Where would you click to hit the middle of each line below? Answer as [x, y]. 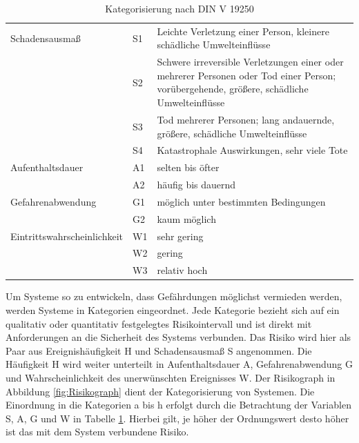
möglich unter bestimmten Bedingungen [241, 201]
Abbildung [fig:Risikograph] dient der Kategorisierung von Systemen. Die [160, 391]
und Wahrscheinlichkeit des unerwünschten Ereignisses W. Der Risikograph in [171, 377]
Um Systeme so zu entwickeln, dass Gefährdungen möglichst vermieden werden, [174, 296]
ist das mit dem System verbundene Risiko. [97, 432]
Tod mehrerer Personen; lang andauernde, [246, 119]
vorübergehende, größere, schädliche [233, 89]
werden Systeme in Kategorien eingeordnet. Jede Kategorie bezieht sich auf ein [173, 309]
